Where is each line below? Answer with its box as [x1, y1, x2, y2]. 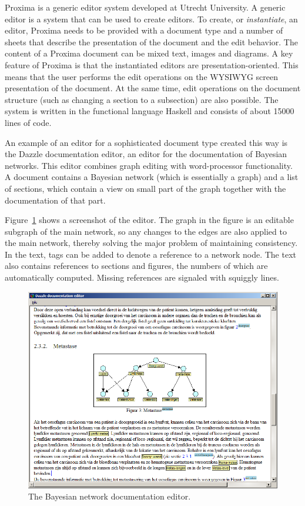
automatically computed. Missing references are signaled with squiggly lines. [5, 271, 279, 284]
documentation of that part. [5, 194, 106, 206]
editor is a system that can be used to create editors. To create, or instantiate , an [5, 12, 298, 25]
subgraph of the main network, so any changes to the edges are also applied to [5, 225, 287, 237]
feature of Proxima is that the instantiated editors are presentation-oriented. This [5, 58, 299, 71]
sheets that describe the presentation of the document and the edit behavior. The [5, 35, 298, 48]
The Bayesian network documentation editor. [28, 490, 191, 502]
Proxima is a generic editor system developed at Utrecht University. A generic [5, 1, 286, 13]
